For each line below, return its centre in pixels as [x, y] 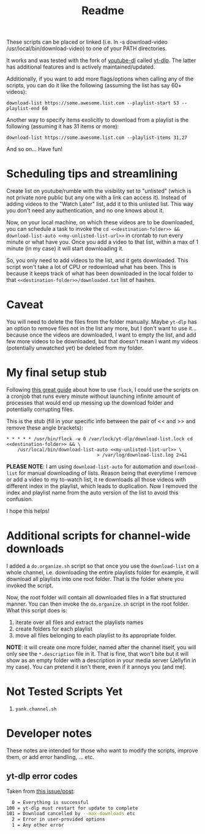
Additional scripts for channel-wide [99, 536]
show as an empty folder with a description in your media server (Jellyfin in [102, 660]
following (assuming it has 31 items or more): [63, 127]
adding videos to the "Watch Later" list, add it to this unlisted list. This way [100, 204]
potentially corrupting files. [40, 409]
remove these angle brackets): [45, 428]
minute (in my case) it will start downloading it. [65, 249]
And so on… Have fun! [35, 149]
